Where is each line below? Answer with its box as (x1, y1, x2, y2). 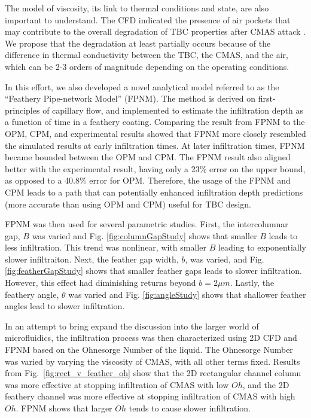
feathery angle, (5, 288, 59, 300)
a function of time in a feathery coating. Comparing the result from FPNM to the (5, 115, 305, 128)
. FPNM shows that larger (16, 402, 112, 414)
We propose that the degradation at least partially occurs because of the (5, 36, 271, 49)
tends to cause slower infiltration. (129, 402, 251, 414)
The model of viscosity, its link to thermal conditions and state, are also (5, 2, 269, 14)
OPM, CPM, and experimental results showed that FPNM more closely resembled (5, 127, 306, 139)
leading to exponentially (218, 241, 306, 254)
